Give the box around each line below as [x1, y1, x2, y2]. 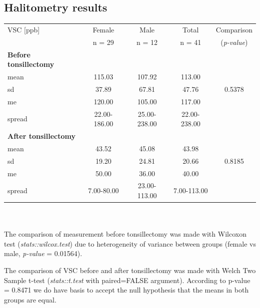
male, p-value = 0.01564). [4, 248, 82, 259]
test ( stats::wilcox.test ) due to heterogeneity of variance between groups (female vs [4, 238, 256, 249]
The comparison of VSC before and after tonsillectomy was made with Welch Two [4, 265, 256, 276]
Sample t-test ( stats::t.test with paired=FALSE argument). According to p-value [4, 275, 250, 285]
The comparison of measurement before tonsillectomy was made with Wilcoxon [4, 229, 246, 239]
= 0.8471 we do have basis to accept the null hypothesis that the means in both [4, 285, 249, 295]
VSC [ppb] [7, 24, 40, 34]
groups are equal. [4, 294, 56, 305]
